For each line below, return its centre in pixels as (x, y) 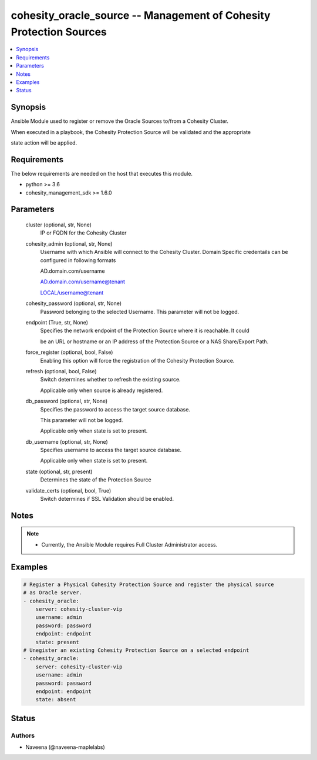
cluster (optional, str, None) (59, 225)
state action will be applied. (44, 143)
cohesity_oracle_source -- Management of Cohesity (141, 15)
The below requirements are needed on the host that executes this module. (102, 173)
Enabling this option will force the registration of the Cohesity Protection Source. (137, 360)
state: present (57, 642)
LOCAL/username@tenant (72, 292)
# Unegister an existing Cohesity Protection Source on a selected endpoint (136, 650)
